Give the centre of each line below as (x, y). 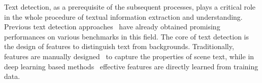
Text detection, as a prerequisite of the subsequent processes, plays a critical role (130, 7)
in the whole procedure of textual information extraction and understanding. (123, 16)
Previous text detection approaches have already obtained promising (112, 27)
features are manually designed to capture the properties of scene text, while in (129, 56)
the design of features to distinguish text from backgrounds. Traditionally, (119, 46)
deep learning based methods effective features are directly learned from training (131, 66)
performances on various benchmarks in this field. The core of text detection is (127, 36)
